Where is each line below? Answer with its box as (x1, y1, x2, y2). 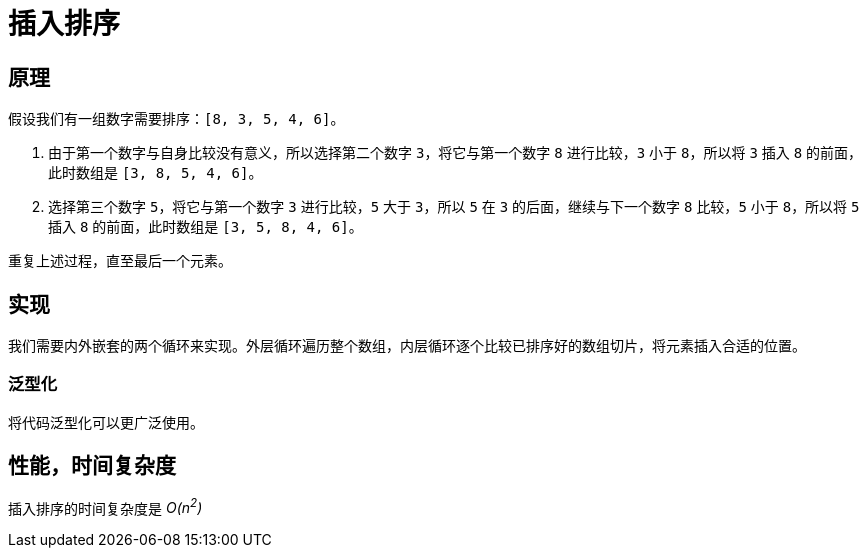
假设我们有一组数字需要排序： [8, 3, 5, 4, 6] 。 (8, 110, 345, 128)
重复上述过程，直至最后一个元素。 (8, 252, 232, 270)
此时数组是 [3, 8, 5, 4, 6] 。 (48, 164, 263, 182)
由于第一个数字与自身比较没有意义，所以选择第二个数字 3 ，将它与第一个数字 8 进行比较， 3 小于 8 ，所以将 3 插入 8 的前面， (48, 144, 863, 162)
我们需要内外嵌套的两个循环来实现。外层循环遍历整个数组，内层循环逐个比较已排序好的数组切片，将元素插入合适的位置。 (8, 337, 806, 355)
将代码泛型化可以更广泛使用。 (8, 413, 204, 431)
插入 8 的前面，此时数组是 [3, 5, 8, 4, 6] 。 (48, 218, 363, 236)
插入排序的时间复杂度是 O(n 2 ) (8, 496, 203, 517)
